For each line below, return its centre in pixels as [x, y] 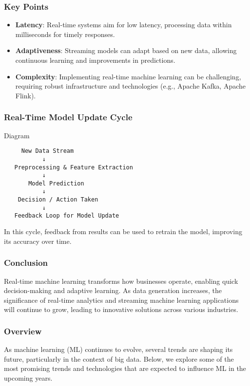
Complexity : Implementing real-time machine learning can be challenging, [128, 76]
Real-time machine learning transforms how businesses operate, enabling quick [121, 281]
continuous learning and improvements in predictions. [95, 60]
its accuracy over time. [38, 241]
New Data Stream [48, 151]
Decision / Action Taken [58, 200]
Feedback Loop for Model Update [67, 216]
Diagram [17, 135]
